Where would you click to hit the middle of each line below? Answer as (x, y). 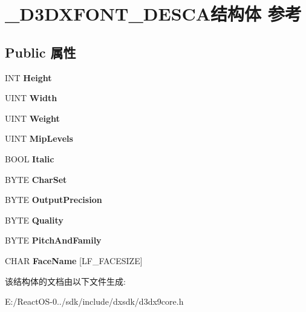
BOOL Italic (30, 158)
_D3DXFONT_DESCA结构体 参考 (153, 14)
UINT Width (31, 98)
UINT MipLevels (39, 138)
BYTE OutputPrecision (54, 200)
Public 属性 (41, 52)
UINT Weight (32, 118)
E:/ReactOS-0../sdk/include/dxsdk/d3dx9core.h (94, 301)
